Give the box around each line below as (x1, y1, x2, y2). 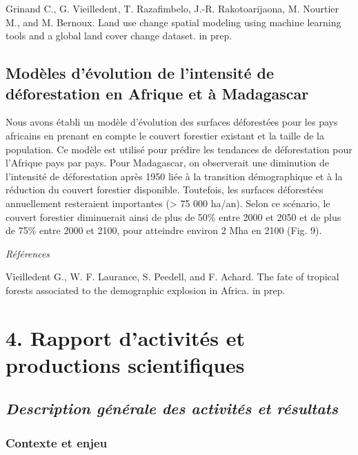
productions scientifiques (6, 350, 245, 378)
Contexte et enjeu (6, 434, 108, 451)
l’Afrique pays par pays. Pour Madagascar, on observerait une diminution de (6, 155, 330, 170)
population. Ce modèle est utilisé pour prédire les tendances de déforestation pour (6, 142, 352, 156)
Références (6, 246, 50, 260)
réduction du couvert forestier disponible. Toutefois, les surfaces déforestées (6, 182, 324, 197)
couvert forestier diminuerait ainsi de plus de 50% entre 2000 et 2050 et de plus (6, 209, 341, 224)
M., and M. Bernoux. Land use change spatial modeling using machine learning (6, 14, 341, 29)
